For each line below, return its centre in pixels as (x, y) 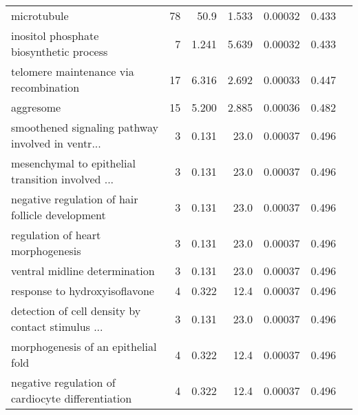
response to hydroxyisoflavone (83, 291)
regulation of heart (56, 235)
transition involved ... (63, 179)
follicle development (59, 215)
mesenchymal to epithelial (73, 163)
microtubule (40, 16)
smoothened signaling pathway (85, 127)
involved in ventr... (56, 143)
